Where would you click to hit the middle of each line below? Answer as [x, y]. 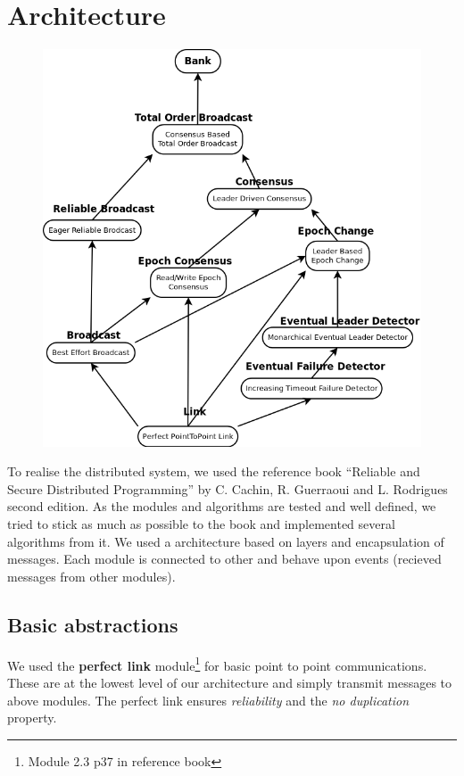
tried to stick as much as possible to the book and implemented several [201, 524]
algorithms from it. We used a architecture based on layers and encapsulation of [226, 541]
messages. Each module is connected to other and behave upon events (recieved [224, 559]
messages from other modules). [91, 576]
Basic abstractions [93, 624]
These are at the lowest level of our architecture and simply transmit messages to [230, 682]
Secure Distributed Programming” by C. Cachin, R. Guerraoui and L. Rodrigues [228, 488]
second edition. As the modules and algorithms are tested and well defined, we [222, 506]
